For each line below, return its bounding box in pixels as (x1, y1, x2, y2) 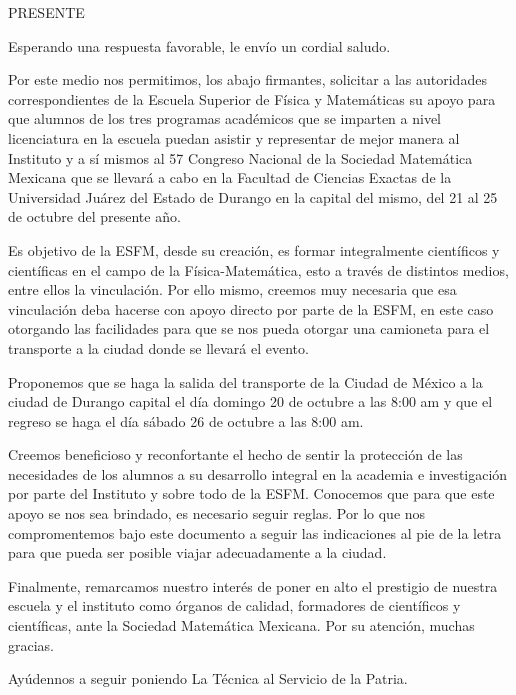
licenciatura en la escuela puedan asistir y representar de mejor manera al (8, 127, 460, 148)
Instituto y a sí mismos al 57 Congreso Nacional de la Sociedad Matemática (8, 147, 473, 168)
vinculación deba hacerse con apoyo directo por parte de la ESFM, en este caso (8, 298, 494, 319)
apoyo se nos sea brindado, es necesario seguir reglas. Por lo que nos (8, 503, 426, 524)
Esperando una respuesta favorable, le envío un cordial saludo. (8, 35, 391, 56)
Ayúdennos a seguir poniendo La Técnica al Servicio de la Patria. (8, 668, 408, 689)
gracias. (8, 634, 55, 655)
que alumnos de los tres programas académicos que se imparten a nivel (8, 108, 442, 129)
